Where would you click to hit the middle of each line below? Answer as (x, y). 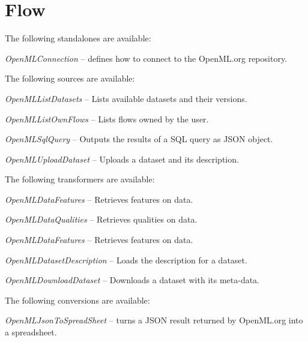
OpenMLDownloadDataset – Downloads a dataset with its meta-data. (132, 280)
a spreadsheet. (31, 332)
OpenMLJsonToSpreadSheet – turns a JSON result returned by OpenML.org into (154, 320)
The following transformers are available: (80, 179)
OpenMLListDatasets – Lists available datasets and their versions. (126, 98)
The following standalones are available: (78, 38)
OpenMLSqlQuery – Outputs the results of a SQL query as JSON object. (139, 139)
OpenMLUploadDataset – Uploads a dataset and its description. (122, 159)
